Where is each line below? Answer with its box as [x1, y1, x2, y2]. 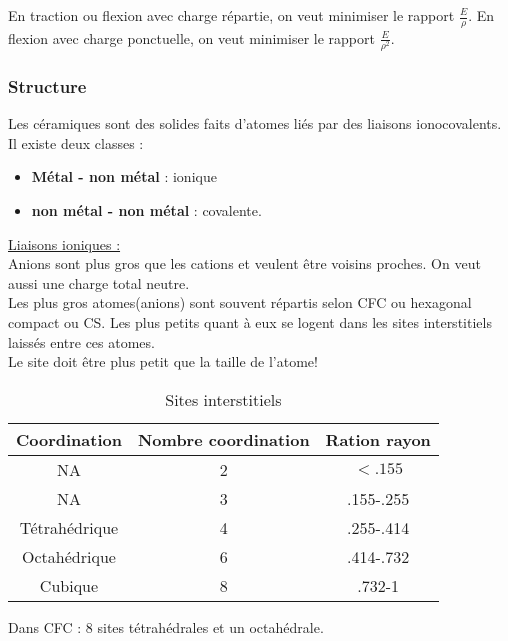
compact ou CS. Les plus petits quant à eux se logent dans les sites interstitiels [8, 311, 492, 332]
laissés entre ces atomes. [8, 331, 155, 352]
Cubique [39, 573, 99, 597]
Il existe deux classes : [8, 132, 144, 153]
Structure [8, 73, 87, 98]
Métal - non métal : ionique [31, 166, 217, 187]
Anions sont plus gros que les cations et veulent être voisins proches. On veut [8, 253, 481, 274]
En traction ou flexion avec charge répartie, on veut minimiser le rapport [8, 5, 455, 25]
